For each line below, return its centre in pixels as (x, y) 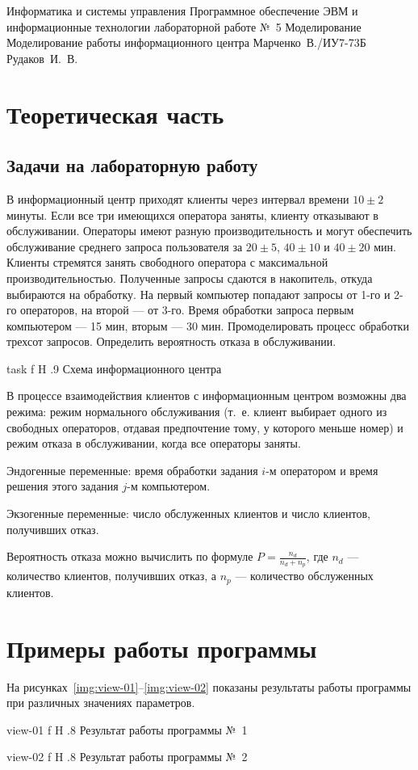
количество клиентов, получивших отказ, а (111, 576)
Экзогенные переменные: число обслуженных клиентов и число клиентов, (188, 513)
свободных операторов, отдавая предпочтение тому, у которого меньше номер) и (205, 427)
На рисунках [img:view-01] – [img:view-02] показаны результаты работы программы (209, 686)
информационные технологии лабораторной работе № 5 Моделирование (184, 26)
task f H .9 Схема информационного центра (114, 368)
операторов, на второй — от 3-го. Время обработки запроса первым (187, 310)
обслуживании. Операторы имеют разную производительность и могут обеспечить (209, 231)
